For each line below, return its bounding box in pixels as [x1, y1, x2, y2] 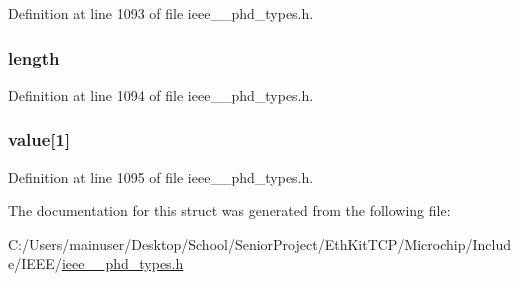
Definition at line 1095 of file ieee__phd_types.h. [8, 166, 314, 187]
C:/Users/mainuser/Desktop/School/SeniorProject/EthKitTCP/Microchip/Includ [8, 233, 512, 254]
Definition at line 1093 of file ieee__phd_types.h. [8, 3, 314, 23]
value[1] [8, 127, 71, 152]
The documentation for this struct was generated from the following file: [8, 200, 451, 221]
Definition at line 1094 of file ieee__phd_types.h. [8, 84, 314, 105]
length [8, 45, 60, 70]
